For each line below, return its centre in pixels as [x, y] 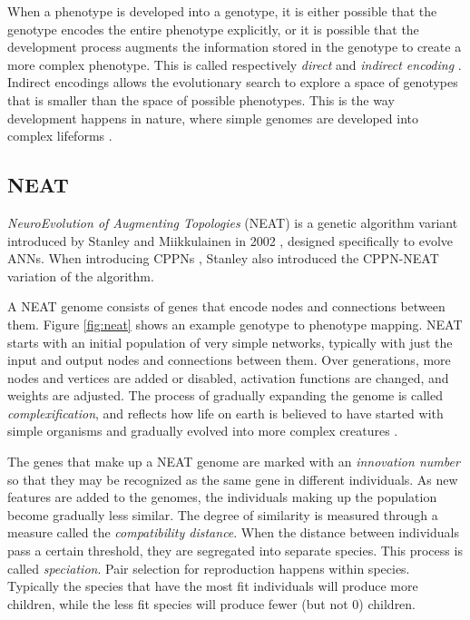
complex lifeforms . [60, 136]
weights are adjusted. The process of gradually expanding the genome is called [225, 395]
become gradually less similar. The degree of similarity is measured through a [223, 514]
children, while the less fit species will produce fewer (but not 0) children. [212, 603]
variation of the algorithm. [81, 276]
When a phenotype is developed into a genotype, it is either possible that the [222, 11]
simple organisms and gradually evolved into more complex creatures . [203, 431]
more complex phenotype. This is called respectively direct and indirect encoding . [235, 64]
